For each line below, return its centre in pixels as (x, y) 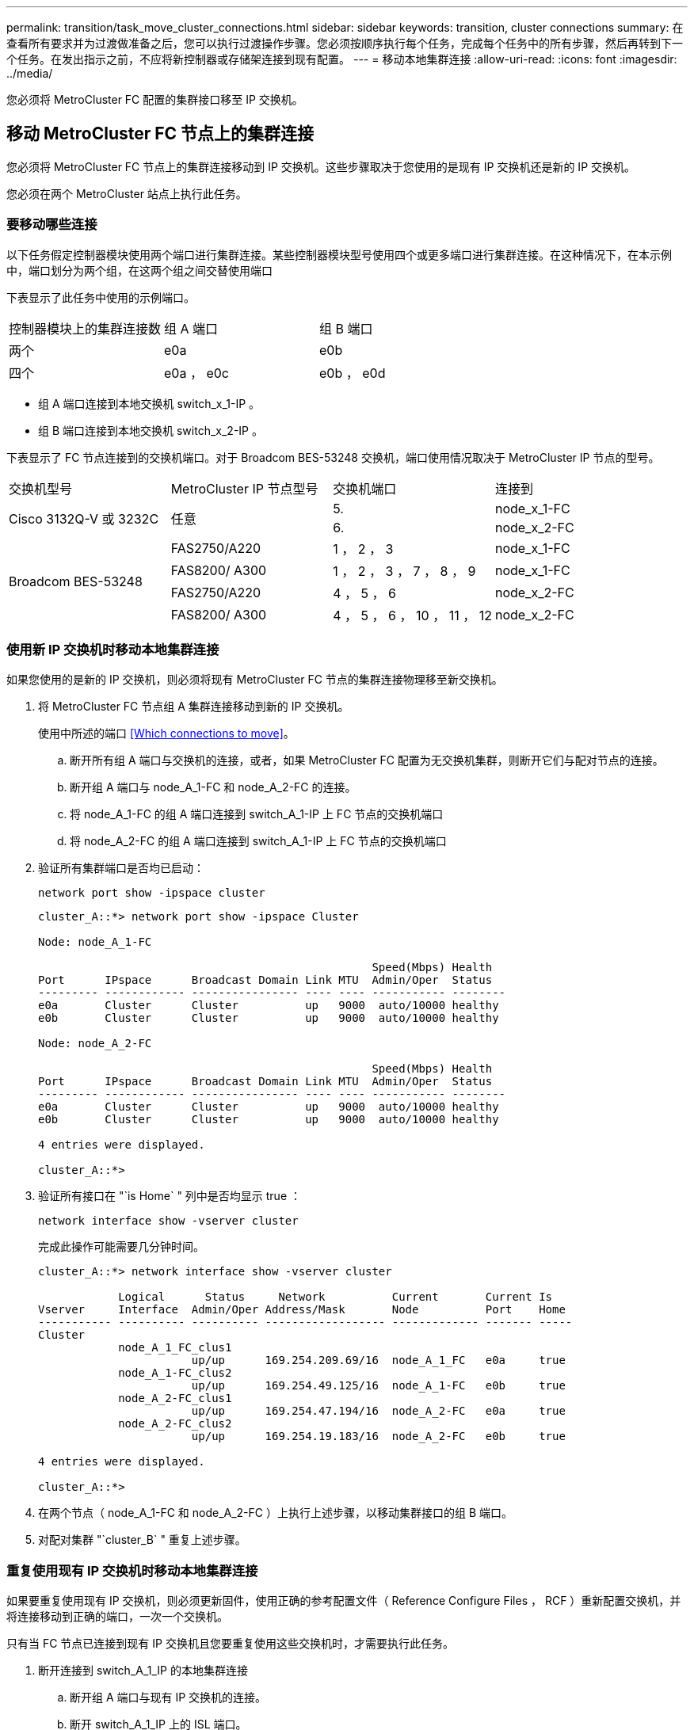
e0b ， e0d (353, 373)
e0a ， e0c (196, 373)
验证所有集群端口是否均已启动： (121, 868)
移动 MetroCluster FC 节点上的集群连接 (160, 134)
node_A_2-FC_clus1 (175, 1398)
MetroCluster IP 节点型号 (244, 488)
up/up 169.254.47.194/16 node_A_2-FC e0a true (378, 1411)
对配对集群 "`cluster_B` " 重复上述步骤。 (142, 1540)
